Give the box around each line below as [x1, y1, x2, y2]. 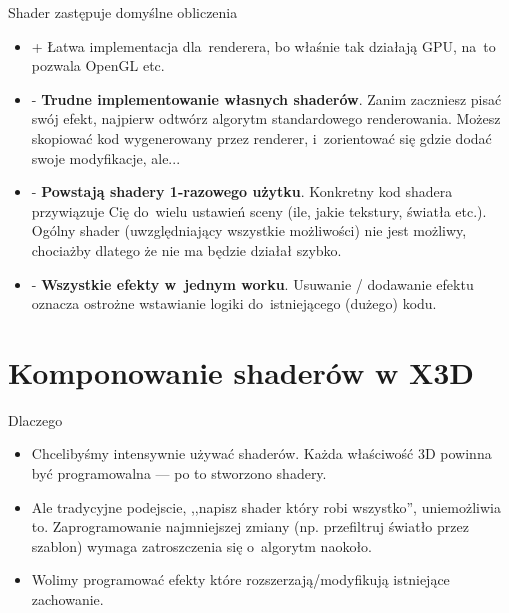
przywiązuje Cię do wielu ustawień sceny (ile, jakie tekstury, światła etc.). [31, 200, 487, 221]
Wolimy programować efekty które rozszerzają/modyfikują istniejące [31, 569, 450, 590]
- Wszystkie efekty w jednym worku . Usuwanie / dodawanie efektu [31, 273, 474, 294]
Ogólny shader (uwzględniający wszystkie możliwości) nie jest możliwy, [31, 220, 467, 241]
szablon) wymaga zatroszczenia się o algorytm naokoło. [31, 535, 372, 556]
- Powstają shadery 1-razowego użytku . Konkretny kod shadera [31, 181, 453, 202]
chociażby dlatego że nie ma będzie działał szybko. [31, 239, 342, 260]
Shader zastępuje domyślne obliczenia [8, 2, 238, 22]
